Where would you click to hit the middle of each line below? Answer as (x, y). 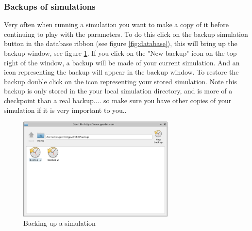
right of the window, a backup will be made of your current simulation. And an (122, 62)
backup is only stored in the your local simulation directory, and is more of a (118, 91)
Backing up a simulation (59, 223)
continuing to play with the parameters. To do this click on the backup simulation (126, 34)
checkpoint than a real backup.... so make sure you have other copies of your (118, 100)
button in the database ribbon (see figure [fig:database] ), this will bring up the (121, 43)
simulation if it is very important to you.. (65, 110)
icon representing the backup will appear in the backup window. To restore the (121, 72)
